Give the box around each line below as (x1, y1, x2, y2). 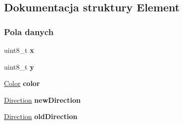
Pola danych (4, 25, 54, 38)
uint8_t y (4, 61, 34, 72)
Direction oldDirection (4, 111, 78, 122)
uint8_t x (4, 45, 34, 55)
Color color (4, 78, 40, 88)
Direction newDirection (4, 94, 81, 105)
